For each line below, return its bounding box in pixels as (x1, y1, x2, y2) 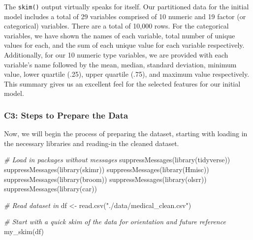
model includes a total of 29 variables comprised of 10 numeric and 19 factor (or (4, 11, 246, 21)
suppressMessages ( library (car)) (4, 183, 97, 194)
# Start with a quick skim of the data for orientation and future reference (4, 216, 226, 227)
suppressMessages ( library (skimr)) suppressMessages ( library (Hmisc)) (4, 164, 209, 174)
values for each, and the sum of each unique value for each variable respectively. (4, 40, 245, 50)
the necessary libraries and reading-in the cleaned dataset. (4, 138, 179, 148)
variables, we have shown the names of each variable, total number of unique (4, 30, 235, 40)
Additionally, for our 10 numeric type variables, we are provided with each (4, 50, 228, 60)
